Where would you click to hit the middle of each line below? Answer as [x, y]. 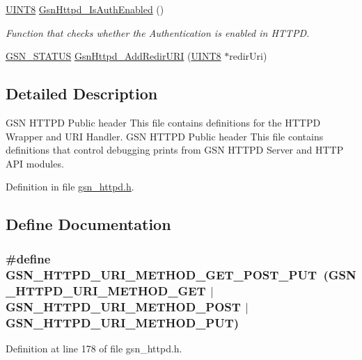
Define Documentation [88, 224]
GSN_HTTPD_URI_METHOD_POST [123, 306]
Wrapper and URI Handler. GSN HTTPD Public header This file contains [165, 136]
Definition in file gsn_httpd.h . [70, 187]
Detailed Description [82, 93]
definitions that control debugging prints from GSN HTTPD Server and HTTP [175, 150]
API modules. [35, 163]
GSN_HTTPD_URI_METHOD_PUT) [123, 322]
